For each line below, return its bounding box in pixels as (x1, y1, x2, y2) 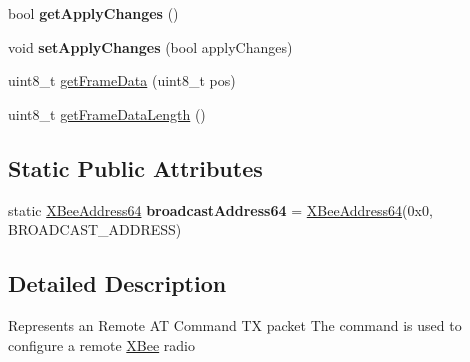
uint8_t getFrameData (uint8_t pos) (8, 70, 236, 91)
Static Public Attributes (8, 152, 263, 183)
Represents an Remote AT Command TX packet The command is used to (8, 314, 462, 335)
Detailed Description (8, 268, 227, 299)
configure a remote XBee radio (8, 334, 195, 355)
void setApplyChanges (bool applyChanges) (8, 36, 293, 57)
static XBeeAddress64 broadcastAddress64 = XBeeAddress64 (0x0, (8, 199, 433, 220)
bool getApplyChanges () (8, 3, 179, 23)
